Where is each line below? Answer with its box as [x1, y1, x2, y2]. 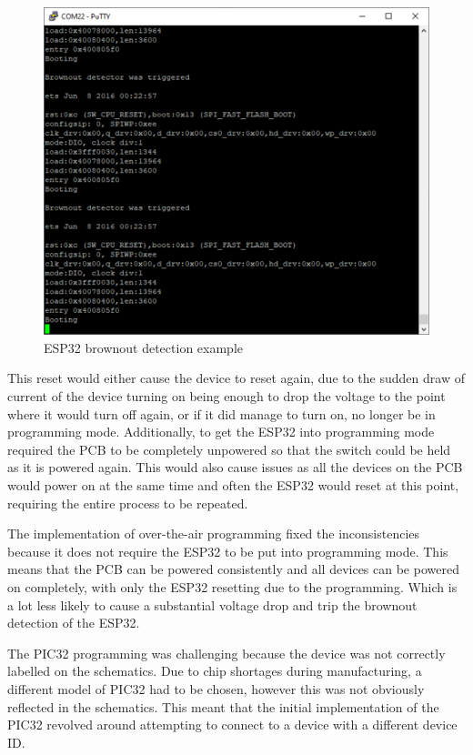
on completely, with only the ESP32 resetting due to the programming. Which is [7, 577, 458, 596]
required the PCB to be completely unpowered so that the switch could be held [7, 439, 451, 458]
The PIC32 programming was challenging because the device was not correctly [7, 643, 446, 662]
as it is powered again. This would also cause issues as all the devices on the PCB [7, 458, 463, 477]
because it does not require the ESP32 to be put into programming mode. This [7, 541, 448, 560]
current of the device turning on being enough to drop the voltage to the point [7, 387, 446, 405]
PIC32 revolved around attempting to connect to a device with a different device [7, 715, 458, 734]
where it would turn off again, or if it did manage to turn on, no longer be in [7, 404, 436, 423]
